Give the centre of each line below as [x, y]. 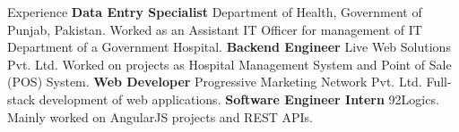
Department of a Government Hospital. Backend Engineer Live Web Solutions [229, 47]
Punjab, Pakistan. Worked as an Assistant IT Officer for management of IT [215, 29]
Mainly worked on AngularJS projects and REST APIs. [160, 116]
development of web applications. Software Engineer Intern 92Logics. [239, 99]
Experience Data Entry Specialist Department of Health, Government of [215, 12]
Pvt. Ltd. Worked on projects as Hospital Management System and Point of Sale [229, 64]
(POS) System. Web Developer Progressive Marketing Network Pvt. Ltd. [215, 82]
